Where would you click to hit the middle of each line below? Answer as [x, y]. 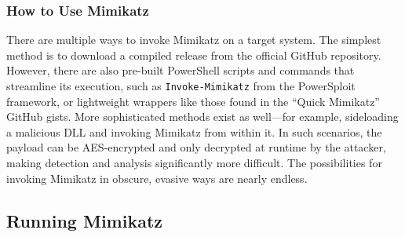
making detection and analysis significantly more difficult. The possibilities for [194, 163]
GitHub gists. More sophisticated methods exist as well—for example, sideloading [202, 117]
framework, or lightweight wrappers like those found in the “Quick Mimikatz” [193, 101]
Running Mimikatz [84, 220]
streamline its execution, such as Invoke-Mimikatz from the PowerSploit [181, 86]
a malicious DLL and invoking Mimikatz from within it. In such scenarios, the [194, 131]
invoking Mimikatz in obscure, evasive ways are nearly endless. [157, 178]
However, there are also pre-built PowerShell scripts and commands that [181, 70]
